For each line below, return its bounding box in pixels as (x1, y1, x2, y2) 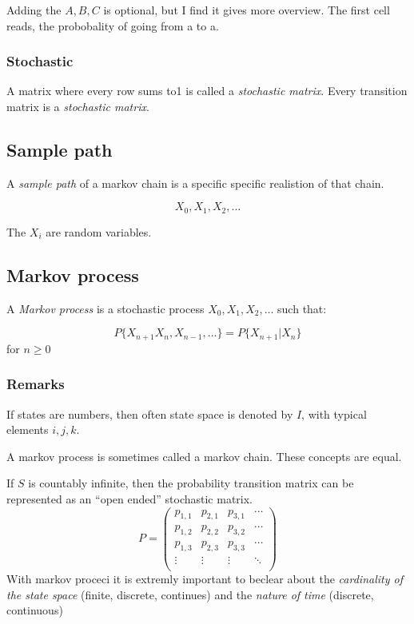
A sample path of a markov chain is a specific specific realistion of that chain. (6, 174, 384, 191)
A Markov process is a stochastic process (6, 300, 205, 316)
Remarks (6, 374, 65, 394)
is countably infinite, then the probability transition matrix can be (28, 475, 354, 491)
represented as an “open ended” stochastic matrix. (6, 490, 253, 507)
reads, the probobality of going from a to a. (6, 17, 219, 34)
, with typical (301, 405, 367, 422)
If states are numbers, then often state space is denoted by (6, 405, 293, 422)
